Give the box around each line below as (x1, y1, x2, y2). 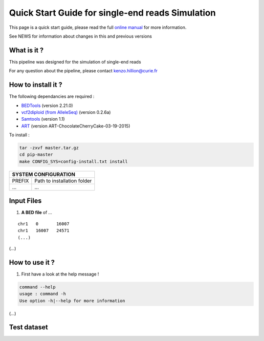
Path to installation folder (34, 177, 92, 184)
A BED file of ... (21, 210, 52, 215)
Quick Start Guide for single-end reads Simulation (9, 7, 216, 18)
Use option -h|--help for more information (19, 298, 126, 303)
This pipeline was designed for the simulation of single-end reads (9, 59, 141, 64)
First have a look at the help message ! (21, 271, 99, 277)
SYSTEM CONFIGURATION (12, 171, 76, 178)
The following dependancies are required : (9, 93, 95, 100)
